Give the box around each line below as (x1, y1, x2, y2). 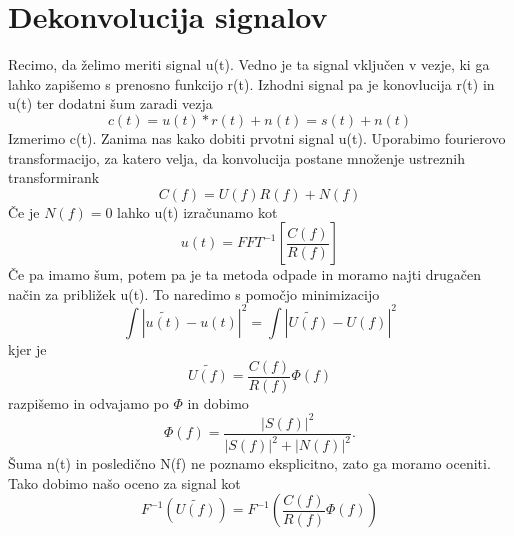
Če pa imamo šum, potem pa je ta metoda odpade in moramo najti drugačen (8, 264, 482, 285)
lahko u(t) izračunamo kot (117, 201, 278, 222)
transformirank (8, 167, 100, 188)
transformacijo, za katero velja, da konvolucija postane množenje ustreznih (8, 147, 465, 168)
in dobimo (187, 392, 249, 413)
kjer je (8, 338, 47, 359)
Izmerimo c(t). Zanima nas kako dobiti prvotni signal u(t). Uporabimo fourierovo (8, 127, 506, 148)
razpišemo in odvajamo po (8, 392, 169, 413)
